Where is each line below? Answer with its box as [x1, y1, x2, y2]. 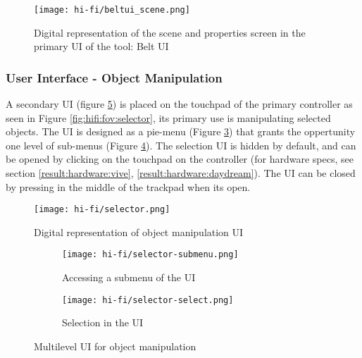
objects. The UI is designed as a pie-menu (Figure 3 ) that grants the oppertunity [6, 124, 356, 139]
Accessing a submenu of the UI [62, 270, 196, 285]
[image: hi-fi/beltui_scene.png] [34, 5, 190, 15]
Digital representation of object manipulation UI [34, 224, 244, 239]
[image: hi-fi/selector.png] [34, 204, 170, 215]
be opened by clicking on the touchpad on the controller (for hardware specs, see [6, 152, 354, 166]
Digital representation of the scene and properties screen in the [34, 25, 306, 39]
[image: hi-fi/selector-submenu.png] [62, 249, 239, 260]
